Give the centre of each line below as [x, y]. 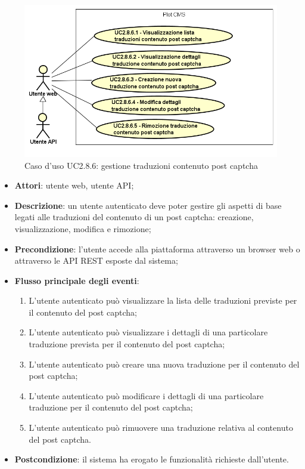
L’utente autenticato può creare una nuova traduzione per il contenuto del [164, 364]
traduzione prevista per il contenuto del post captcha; [127, 344]
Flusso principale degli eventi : [77, 280]
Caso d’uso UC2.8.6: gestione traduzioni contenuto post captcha [141, 165]
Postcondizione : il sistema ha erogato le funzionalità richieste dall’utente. [152, 459]
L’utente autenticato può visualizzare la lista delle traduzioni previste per [163, 300]
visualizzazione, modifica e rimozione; [83, 228]
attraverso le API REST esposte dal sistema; [96, 260]
